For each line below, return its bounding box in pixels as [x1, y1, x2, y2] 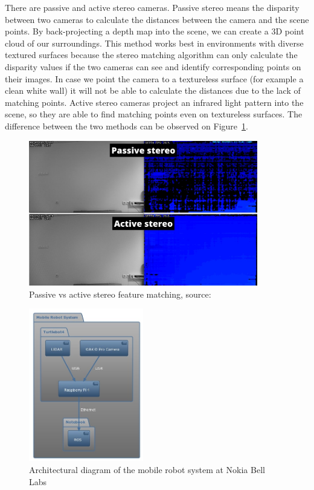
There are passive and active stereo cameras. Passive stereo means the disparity [5, 1, 300, 13]
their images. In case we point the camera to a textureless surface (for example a [5, 72, 304, 85]
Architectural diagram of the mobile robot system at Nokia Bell [29, 463, 265, 475]
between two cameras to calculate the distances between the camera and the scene [5, 13, 309, 25]
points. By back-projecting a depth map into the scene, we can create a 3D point [5, 25, 304, 38]
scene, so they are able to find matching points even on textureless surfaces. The [5, 108, 303, 120]
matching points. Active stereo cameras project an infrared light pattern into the [5, 96, 304, 108]
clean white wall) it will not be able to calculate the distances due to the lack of [5, 84, 301, 97]
